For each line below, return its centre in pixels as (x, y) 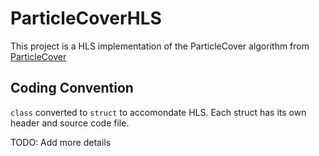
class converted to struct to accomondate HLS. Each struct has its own (158, 112)
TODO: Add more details (61, 142)
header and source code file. (70, 123)
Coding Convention (72, 88)
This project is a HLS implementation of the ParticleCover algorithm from (160, 46)
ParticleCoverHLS (86, 18)
